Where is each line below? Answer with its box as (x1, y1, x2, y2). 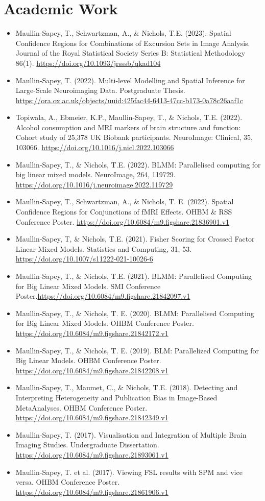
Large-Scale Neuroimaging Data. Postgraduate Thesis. (15, 85, 185, 96)
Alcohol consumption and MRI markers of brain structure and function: (15, 122, 241, 132)
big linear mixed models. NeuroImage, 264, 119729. (15, 169, 176, 180)
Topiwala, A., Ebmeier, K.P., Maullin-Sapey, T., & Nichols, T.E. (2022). (15, 112, 243, 123)
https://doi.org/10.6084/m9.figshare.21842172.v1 (15, 327, 168, 338)
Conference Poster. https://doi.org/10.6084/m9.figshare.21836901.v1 (15, 216, 230, 227)
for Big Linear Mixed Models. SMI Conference (15, 280, 161, 291)
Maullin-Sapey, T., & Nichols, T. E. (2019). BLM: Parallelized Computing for (15, 345, 259, 355)
